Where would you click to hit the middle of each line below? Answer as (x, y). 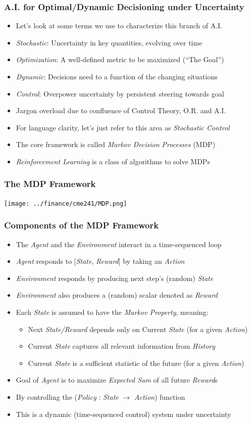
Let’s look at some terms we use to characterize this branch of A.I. (119, 26)
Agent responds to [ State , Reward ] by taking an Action (100, 261)
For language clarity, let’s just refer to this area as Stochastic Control (123, 127)
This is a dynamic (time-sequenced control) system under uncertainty (123, 414)
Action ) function (160, 397)
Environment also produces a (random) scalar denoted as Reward (117, 295)
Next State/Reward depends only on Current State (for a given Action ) (138, 329)
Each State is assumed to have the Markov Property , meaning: (112, 312)
